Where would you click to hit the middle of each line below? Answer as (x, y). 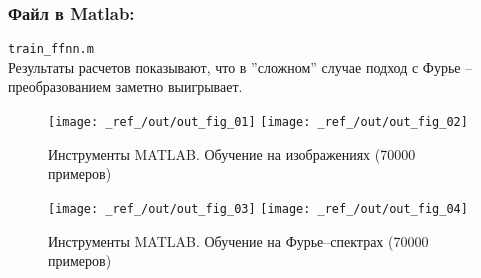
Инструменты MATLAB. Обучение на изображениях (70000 (232, 153)
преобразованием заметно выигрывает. (125, 86)
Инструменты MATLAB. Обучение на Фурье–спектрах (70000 (238, 240)
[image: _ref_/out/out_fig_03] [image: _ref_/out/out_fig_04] (258, 208)
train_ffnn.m (51, 49)
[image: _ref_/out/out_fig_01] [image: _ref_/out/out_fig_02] (258, 122)
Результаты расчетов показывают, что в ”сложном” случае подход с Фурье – (240, 66)
